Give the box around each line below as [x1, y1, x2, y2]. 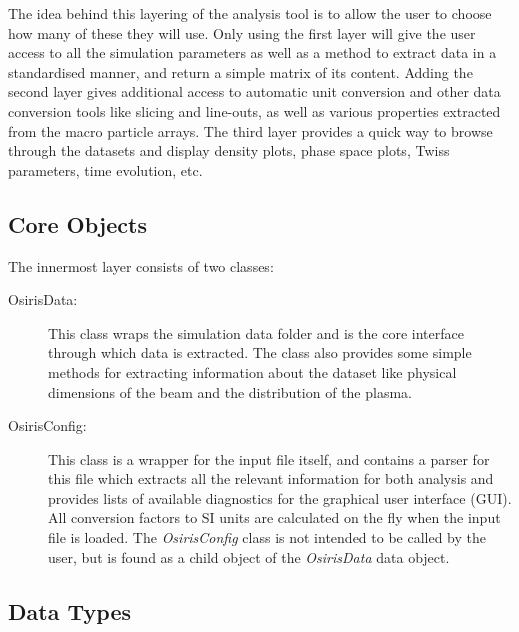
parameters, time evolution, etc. [8, 159, 203, 180]
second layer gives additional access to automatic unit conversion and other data [8, 81, 501, 102]
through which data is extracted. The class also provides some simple [48, 342, 472, 363]
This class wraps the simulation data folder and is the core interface [48, 322, 464, 343]
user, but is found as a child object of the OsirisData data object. [48, 546, 450, 567]
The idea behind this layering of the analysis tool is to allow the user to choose [8, 3, 492, 23]
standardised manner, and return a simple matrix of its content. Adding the [8, 61, 473, 82]
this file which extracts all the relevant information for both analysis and [48, 468, 494, 489]
